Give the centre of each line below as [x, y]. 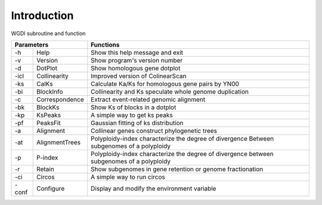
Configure [51, 188]
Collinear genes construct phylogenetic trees [154, 131]
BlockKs [48, 107]
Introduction [42, 15]
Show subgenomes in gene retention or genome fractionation [177, 169]
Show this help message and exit [137, 52]
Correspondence [61, 100]
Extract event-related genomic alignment [148, 100]
